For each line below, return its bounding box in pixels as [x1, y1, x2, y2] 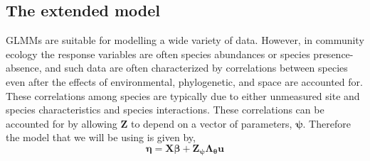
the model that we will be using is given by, [6, 130, 196, 145]
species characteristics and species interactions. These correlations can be [6, 102, 324, 117]
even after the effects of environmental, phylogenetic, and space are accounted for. [6, 74, 363, 89]
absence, [6, 60, 42, 75]
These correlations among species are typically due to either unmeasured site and [6, 88, 360, 103]
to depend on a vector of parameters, [130, 116, 292, 131]
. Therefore [302, 116, 351, 131]
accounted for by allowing [6, 116, 117, 131]
